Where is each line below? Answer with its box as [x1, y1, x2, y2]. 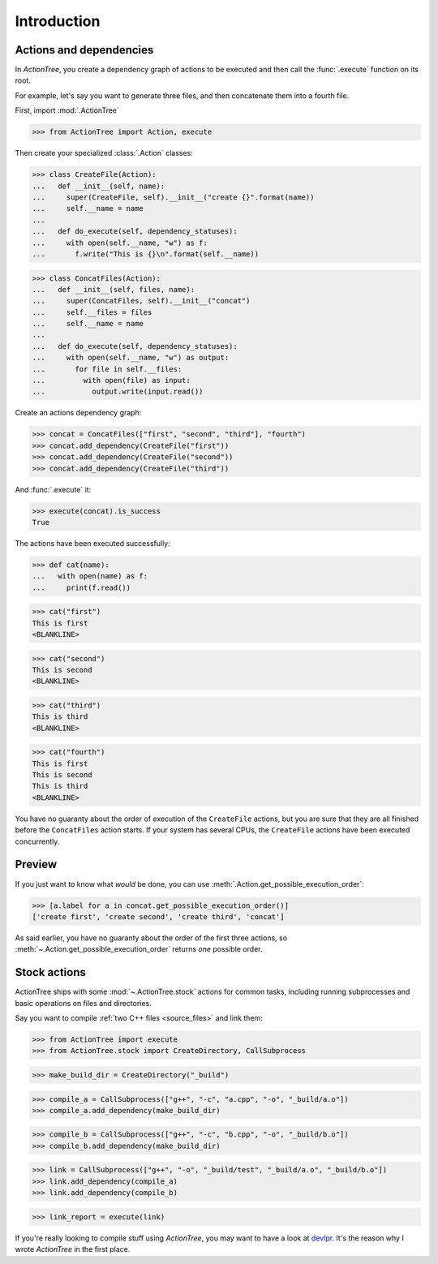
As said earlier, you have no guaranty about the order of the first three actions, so [15, 933, 288, 943]
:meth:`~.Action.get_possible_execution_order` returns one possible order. [15, 944, 263, 954]
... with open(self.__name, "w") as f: [32, 238, 208, 247]
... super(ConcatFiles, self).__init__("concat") [32, 296, 251, 306]
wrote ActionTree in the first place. [15, 1245, 131, 1254]
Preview [15, 858, 58, 871]
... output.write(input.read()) [32, 387, 204, 397]
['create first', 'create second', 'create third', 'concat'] [32, 912, 285, 921]
